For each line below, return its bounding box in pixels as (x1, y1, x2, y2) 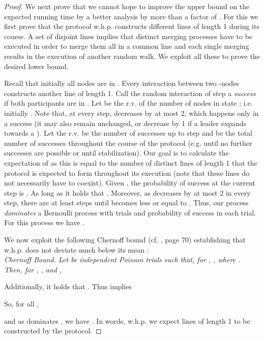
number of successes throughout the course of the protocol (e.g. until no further (4, 137, 252, 148)
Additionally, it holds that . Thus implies (4, 281, 132, 292)
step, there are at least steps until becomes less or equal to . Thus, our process (4, 197, 249, 208)
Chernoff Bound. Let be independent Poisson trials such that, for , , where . (4, 254, 241, 265)
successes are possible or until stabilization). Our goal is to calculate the (4, 147, 229, 158)
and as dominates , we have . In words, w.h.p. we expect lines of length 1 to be (4, 315, 250, 326)
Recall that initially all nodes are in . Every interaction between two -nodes (4, 78, 239, 88)
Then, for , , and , (4, 264, 62, 274)
